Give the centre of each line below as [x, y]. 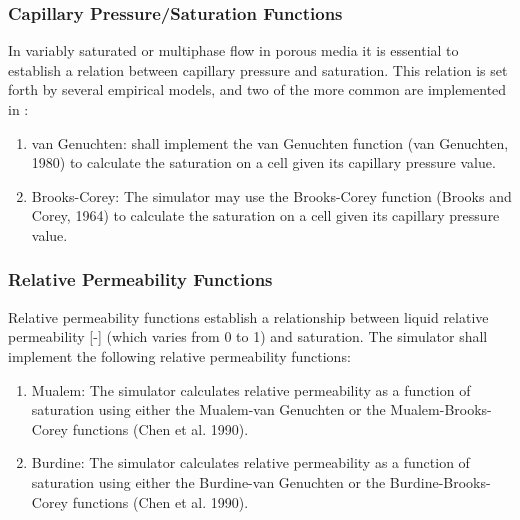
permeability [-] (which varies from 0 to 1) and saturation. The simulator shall [248, 336]
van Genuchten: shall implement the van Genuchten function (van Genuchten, [270, 142]
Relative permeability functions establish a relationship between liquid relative [248, 316]
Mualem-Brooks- [441, 409]
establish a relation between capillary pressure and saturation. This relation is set [258, 69]
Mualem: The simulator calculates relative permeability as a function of [251, 389]
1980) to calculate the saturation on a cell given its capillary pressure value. [263, 162]
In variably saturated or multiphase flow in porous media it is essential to [233, 50]
